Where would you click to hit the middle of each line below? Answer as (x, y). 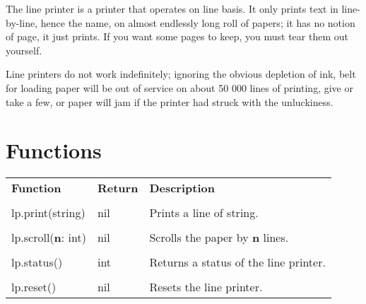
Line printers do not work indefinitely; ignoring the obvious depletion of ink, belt (181, 74)
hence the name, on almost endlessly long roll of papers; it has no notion (198, 22)
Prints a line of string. (204, 213)
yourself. (24, 50)
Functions (54, 150)
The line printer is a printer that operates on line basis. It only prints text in (172, 8)
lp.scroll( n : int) (49, 238)
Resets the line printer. (206, 287)
